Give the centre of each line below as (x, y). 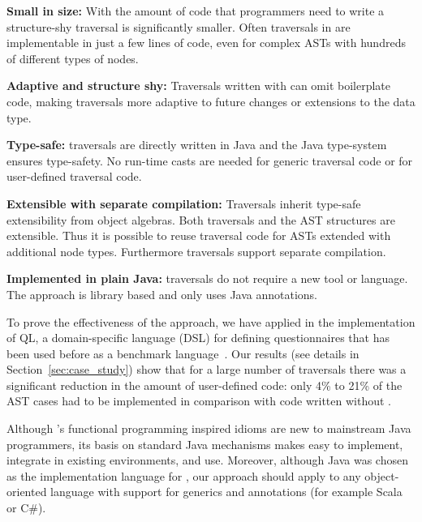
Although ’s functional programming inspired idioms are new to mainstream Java (209, 428)
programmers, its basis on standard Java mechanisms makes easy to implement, (205, 444)
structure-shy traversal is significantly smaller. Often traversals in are (179, 26)
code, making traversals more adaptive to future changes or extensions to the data (211, 101)
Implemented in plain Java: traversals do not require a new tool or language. (207, 278)
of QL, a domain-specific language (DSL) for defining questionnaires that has (198, 338)
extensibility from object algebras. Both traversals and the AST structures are (201, 219)
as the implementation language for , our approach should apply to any (184, 475)
